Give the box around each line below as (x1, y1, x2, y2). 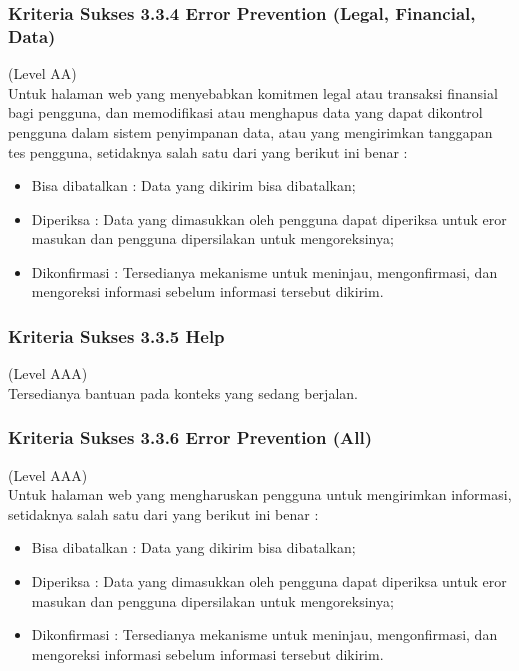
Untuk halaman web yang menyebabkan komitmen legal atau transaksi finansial (8, 82, 498, 103)
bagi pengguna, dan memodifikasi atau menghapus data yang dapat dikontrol (8, 102, 483, 123)
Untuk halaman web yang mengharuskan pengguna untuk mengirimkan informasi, (8, 484, 512, 505)
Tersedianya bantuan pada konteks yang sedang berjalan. (8, 382, 358, 403)
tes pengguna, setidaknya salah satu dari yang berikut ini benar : (8, 141, 408, 162)
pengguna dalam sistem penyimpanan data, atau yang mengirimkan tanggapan (8, 121, 493, 142)
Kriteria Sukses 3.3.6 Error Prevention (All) (8, 425, 372, 450)
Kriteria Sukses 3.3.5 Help (8, 324, 225, 348)
